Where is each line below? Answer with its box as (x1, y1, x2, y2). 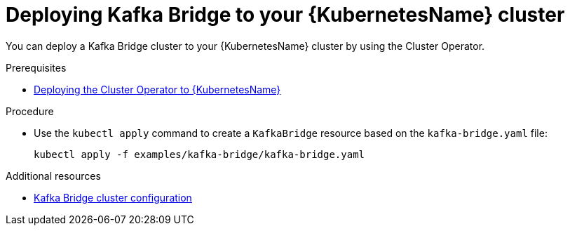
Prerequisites (6, 61, 67, 74)
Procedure (6, 105, 54, 117)
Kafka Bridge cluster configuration (34, 191, 192, 204)
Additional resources (6, 169, 101, 182)
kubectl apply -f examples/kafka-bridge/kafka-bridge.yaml (34, 148, 365, 160)
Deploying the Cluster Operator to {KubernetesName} (34, 83, 281, 95)
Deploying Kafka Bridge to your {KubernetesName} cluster (6, 3, 565, 27)
